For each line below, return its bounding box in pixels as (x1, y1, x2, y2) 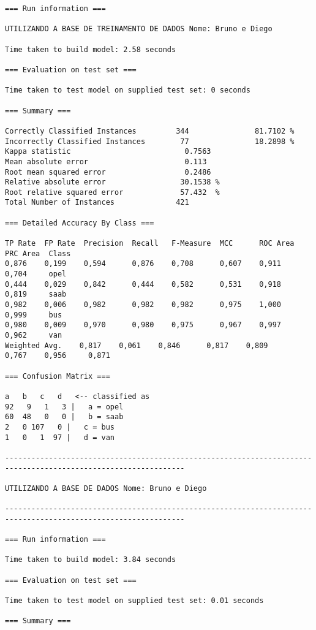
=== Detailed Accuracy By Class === (5, 218, 154, 227)
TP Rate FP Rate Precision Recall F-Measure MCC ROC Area (5, 239, 295, 248)
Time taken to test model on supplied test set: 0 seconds (5, 86, 250, 95)
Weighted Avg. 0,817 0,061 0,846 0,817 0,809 (5, 341, 268, 350)
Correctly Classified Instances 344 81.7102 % (5, 126, 295, 135)
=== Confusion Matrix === (5, 371, 110, 381)
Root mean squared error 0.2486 (5, 167, 211, 176)
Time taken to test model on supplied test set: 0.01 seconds (5, 596, 264, 605)
